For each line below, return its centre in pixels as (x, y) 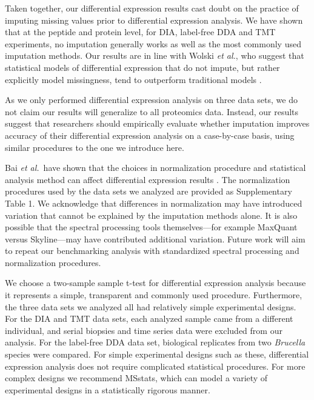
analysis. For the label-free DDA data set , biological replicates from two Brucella (155, 342)
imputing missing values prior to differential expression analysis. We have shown (154, 20)
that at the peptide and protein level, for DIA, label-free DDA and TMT (140, 32)
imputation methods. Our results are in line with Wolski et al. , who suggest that (155, 55)
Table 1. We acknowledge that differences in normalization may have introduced (154, 203)
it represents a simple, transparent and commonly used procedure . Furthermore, (154, 295)
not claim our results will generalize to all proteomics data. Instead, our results (152, 111)
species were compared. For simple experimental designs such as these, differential (157, 354)
